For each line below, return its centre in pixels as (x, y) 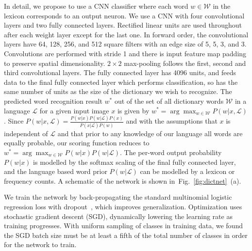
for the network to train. (40, 244)
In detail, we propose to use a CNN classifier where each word (96, 6)
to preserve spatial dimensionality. (55, 63)
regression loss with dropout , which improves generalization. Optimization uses (123, 206)
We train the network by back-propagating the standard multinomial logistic (118, 197)
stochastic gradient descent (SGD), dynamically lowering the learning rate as (118, 216)
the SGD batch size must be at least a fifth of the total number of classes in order (126, 235)
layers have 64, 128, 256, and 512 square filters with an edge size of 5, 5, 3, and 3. (125, 44)
